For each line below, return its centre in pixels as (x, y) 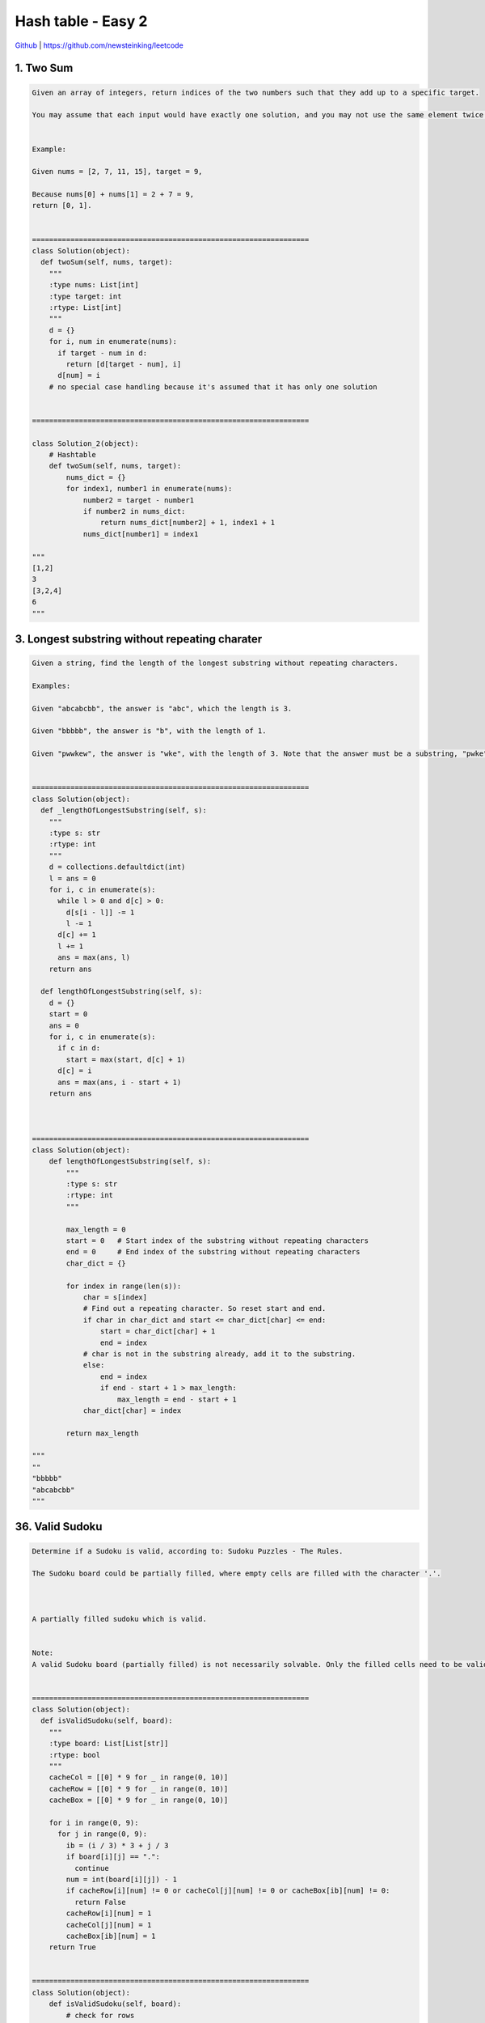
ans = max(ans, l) (94, 958)
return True (73, 1947)
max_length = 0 (96, 1229)
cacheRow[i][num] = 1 (109, 1913)
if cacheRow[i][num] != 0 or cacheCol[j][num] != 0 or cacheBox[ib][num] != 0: (228, 1891)
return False (100, 1902)
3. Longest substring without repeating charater (139, 639)
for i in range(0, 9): (94, 1822)
